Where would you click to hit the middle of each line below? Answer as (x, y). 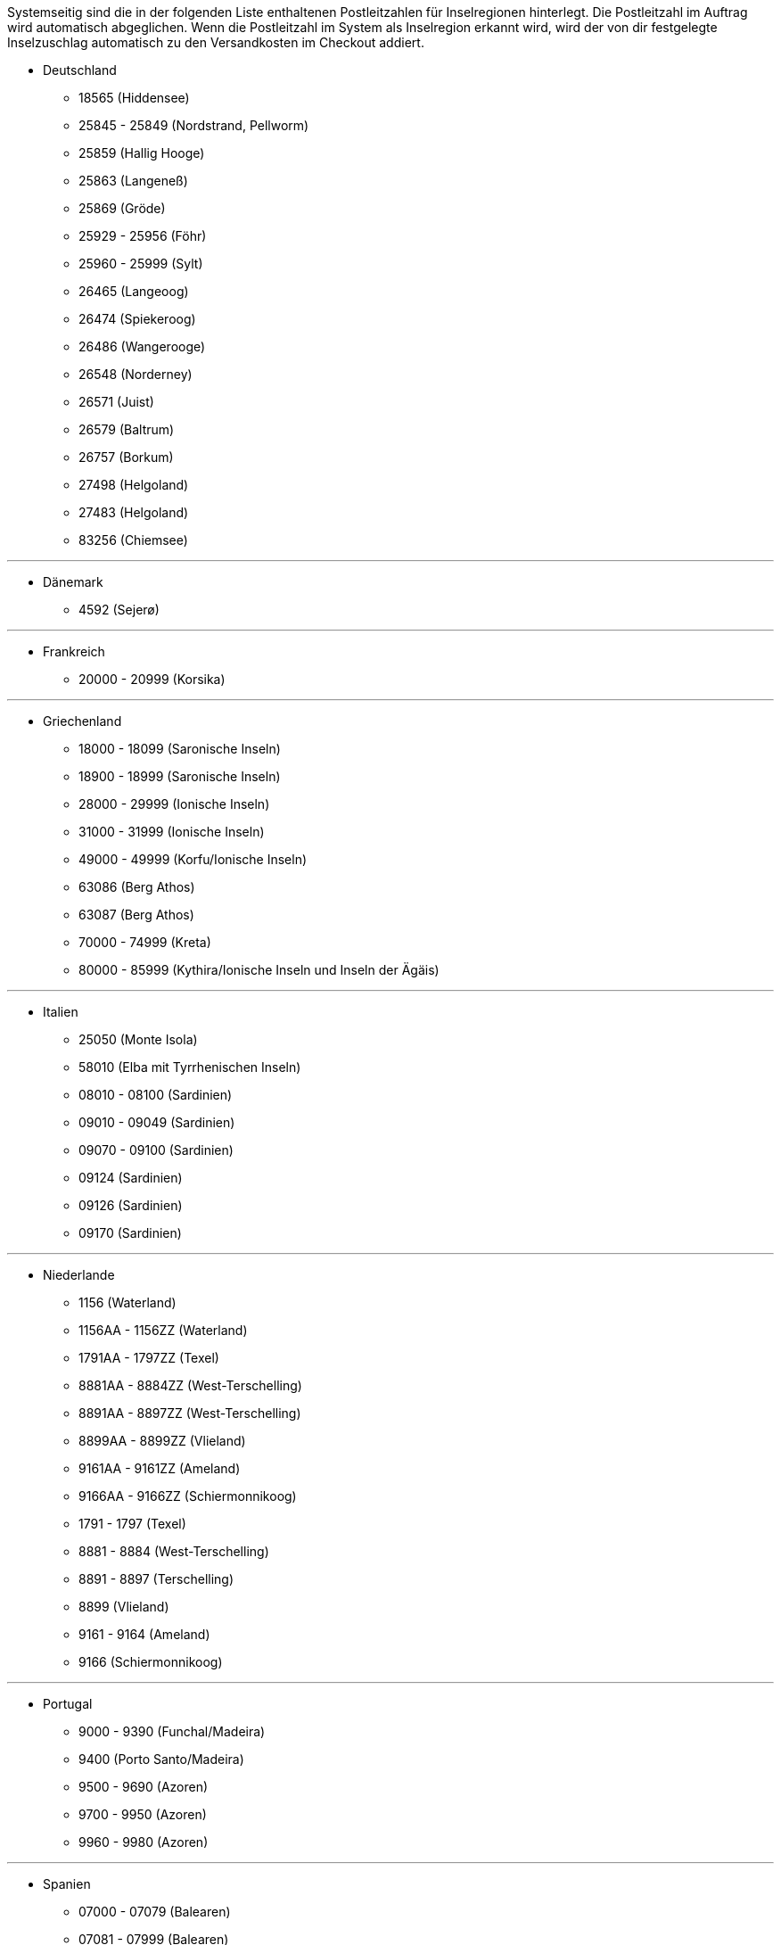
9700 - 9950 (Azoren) (143, 1814)
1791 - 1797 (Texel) (132, 1524)
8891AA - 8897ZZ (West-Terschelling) (190, 1413)
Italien (61, 1012)
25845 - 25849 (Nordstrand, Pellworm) (194, 125)
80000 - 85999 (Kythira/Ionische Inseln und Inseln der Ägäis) (259, 970)
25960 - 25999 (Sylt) (141, 264)
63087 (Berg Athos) (136, 915)
